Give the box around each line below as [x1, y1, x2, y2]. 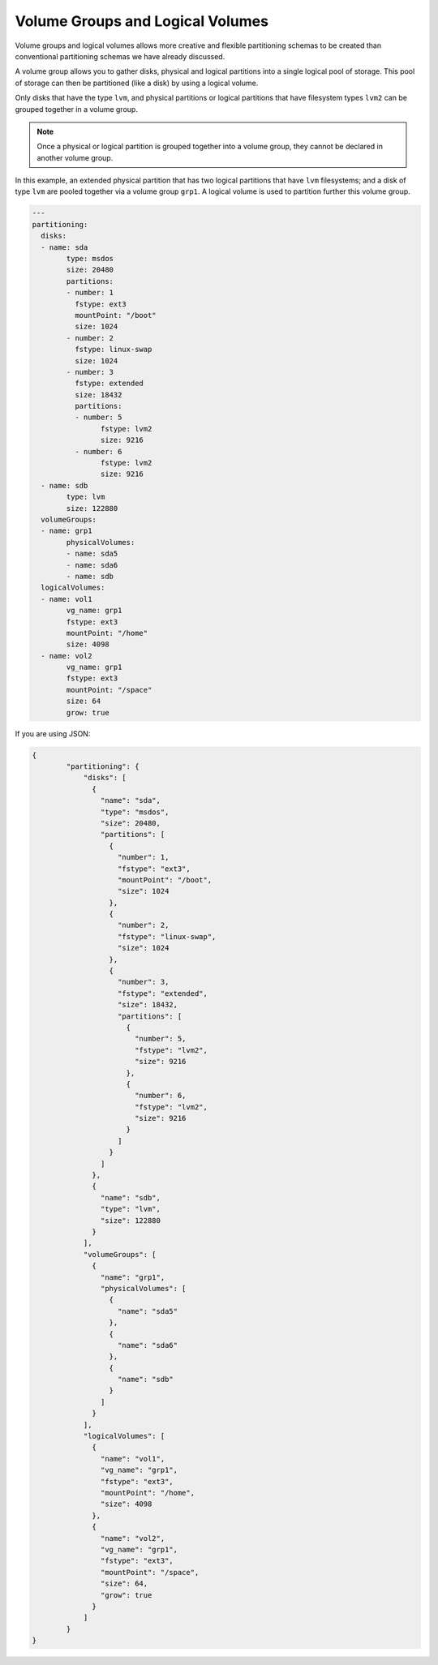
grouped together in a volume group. [15, 104, 138, 114]
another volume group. [36, 152, 114, 162]
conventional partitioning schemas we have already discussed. [15, 51, 225, 61]
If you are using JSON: [15, 728, 91, 738]
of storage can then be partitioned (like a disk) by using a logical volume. [15, 78, 259, 88]
